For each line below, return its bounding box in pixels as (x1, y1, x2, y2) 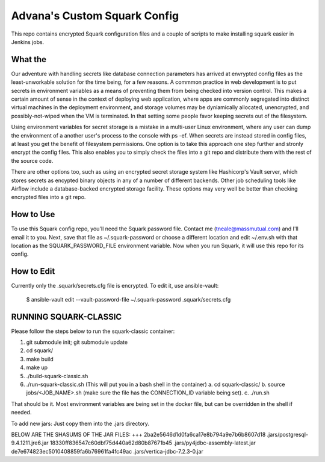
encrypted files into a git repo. (11, 194, 86, 201)
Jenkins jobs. (11, 38, 45, 45)
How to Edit (11, 266, 55, 277)
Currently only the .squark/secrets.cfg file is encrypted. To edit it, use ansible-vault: (11, 282, 219, 290)
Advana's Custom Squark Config (11, 9, 179, 22)
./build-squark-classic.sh (26, 372, 88, 379)
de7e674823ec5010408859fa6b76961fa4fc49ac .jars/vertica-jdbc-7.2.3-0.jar (11, 448, 204, 455)
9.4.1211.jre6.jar (11, 439, 49, 446)
